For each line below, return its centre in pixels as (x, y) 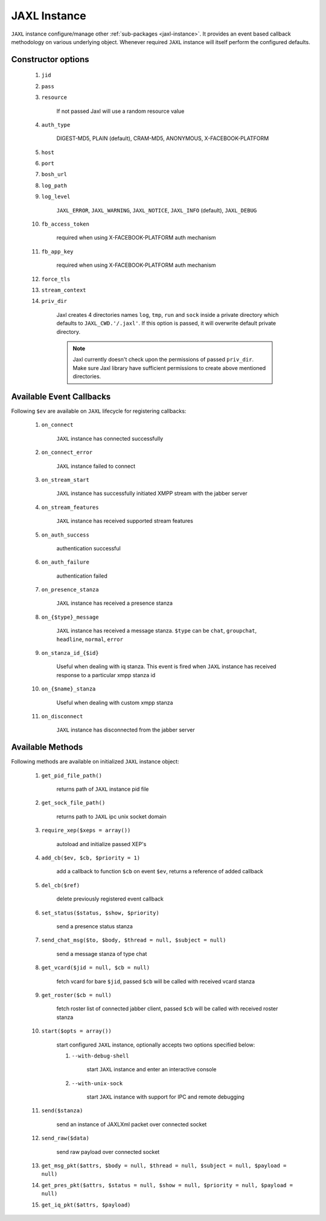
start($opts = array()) (76, 1031)
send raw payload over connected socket (108, 1152)
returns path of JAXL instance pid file (103, 789)
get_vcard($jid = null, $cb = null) (96, 968)
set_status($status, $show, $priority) (100, 913)
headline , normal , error (90, 639)
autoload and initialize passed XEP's (101, 844)
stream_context (64, 290)
